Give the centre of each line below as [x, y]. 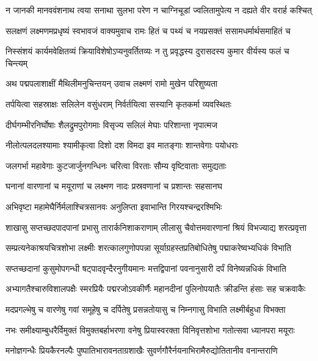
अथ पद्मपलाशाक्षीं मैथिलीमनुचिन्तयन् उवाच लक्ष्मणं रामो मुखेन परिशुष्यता [112, 83]
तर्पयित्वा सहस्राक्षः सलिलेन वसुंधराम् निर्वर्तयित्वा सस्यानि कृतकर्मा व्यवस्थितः [119, 104]
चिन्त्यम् [17, 63]
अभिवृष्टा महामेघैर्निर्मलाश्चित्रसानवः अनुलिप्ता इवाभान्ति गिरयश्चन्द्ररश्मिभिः [114, 206]
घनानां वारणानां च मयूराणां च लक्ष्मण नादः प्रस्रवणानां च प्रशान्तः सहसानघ [114, 186]
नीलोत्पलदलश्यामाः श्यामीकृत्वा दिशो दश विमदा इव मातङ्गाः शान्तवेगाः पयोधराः [122, 145]
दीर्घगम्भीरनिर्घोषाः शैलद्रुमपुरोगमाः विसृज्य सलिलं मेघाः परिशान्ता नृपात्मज [112, 124]
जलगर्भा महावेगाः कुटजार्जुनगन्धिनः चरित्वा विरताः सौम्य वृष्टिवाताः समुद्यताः [116, 165]
